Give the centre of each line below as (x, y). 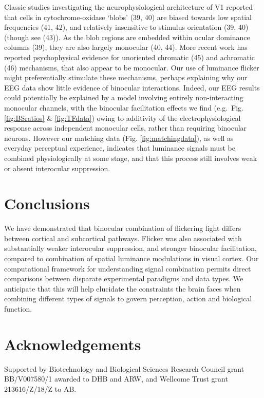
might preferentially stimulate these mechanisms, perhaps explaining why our (126, 77)
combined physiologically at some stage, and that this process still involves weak (131, 158)
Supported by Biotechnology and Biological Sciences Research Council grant (124, 368)
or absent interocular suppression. (57, 168)
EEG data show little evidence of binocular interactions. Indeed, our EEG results (132, 87)
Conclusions (47, 203)
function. (18, 308)
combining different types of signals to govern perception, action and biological (128, 298)
